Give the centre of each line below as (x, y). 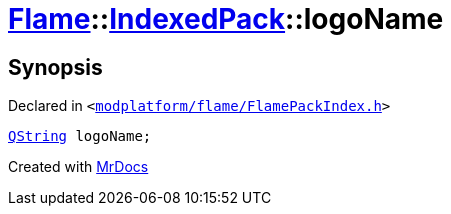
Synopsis (55, 67)
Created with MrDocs (78, 167)
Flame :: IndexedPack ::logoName (226, 19)
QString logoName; (80, 136)
